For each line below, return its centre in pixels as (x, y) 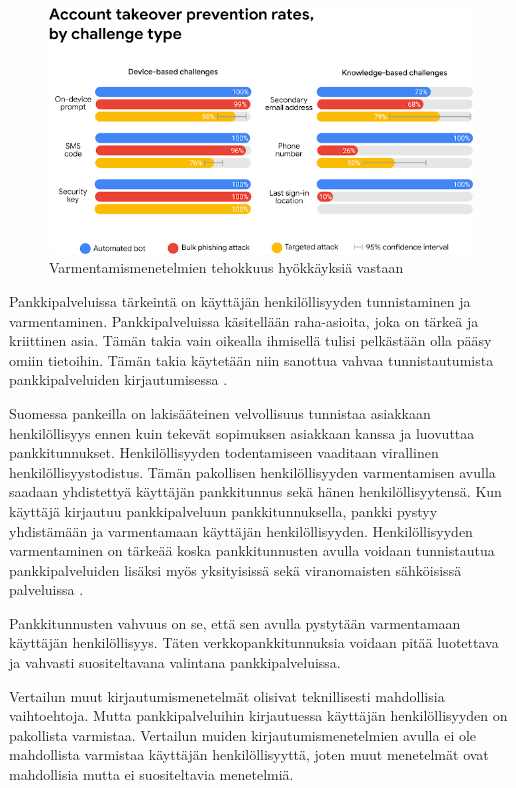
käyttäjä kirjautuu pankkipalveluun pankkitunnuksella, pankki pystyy (223, 510)
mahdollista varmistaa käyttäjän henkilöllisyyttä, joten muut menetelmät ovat (249, 754)
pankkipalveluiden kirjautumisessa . (118, 379)
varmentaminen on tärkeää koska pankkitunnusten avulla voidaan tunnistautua (252, 550)
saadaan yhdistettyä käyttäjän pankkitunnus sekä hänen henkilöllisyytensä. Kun (255, 491)
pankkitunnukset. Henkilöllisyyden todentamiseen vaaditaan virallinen (224, 452)
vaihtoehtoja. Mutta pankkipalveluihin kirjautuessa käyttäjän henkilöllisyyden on (258, 715)
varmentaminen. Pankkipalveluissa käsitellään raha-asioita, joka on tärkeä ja (244, 320)
